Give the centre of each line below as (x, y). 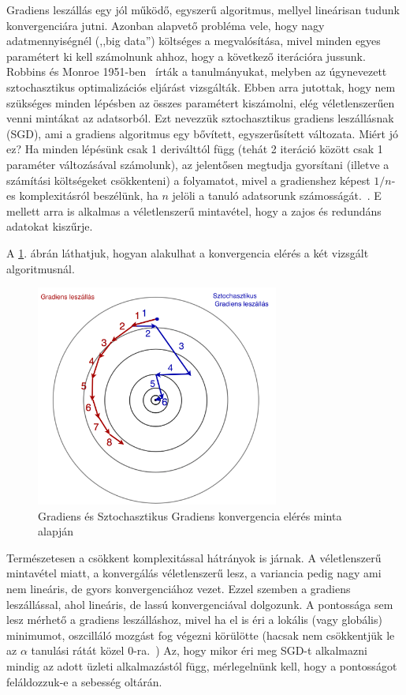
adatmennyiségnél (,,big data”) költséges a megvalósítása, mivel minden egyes (194, 41)
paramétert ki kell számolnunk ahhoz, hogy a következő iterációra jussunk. (186, 56)
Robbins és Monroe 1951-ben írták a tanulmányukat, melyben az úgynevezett (197, 71)
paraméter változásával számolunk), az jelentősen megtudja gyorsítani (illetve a (198, 164)
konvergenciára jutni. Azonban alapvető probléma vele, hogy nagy (166, 25)
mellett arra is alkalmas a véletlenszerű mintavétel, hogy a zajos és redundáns (194, 210)
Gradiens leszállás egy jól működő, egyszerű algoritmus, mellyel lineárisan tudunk (203, 9)
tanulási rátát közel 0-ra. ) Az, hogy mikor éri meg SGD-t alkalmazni (199, 650)
